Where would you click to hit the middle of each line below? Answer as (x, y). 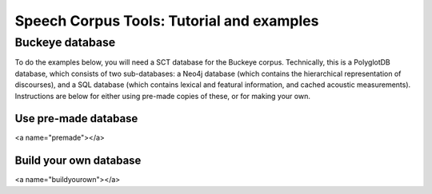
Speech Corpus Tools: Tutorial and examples (167, 21)
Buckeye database (65, 42)
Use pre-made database (76, 119)
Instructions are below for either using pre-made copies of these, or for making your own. (163, 96)
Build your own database (78, 161)
